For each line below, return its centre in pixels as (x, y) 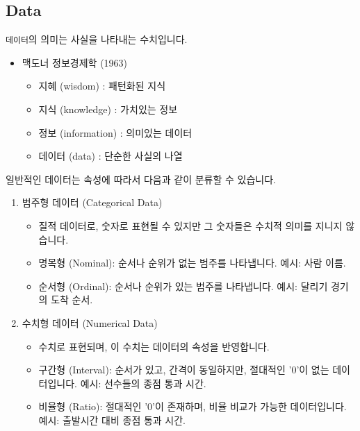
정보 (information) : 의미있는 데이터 (115, 132)
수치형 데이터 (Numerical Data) (90, 322)
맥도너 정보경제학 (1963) (75, 62)
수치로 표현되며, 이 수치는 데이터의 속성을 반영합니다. (154, 346)
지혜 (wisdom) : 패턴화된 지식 (102, 86)
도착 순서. (72, 299)
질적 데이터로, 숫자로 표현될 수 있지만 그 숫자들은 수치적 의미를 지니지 (190, 226)
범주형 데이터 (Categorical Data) (92, 202)
